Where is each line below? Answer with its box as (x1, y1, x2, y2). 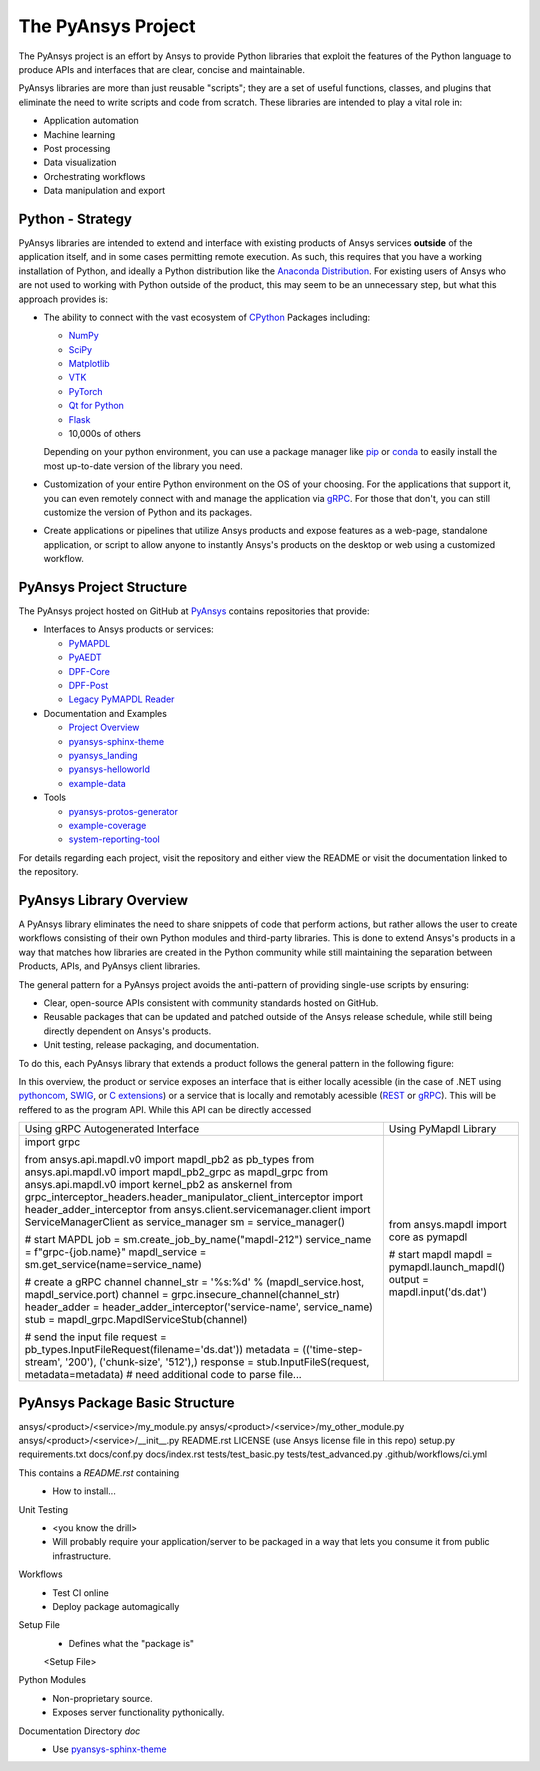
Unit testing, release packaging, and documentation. (43, 1039, 260, 1051)
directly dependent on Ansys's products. (43, 1025, 212, 1037)
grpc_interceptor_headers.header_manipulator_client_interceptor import (24, 1190, 364, 1204)
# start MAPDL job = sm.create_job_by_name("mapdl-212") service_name (24, 1233, 372, 1247)
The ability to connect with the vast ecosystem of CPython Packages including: (43, 311, 371, 323)
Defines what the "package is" (68, 1637, 195, 1649)
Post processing (43, 142, 111, 154)
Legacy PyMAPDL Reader (68, 693, 175, 705)
